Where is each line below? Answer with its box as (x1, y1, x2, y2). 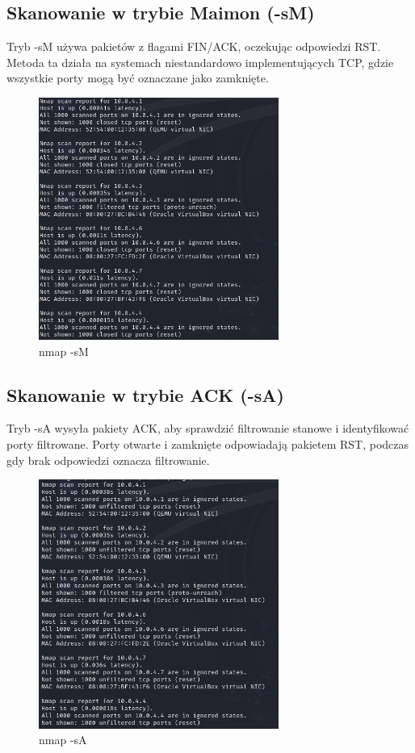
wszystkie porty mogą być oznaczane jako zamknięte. (6, 69, 269, 86)
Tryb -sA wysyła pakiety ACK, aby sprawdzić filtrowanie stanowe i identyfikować (6, 420, 409, 437)
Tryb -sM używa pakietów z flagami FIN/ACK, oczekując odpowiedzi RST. (6, 38, 381, 55)
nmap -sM (39, 342, 89, 359)
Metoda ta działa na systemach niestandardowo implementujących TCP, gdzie (6, 53, 394, 70)
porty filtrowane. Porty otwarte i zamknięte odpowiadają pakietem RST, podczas (6, 436, 409, 453)
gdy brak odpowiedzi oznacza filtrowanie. (6, 451, 210, 468)
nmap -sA (39, 731, 87, 748)
